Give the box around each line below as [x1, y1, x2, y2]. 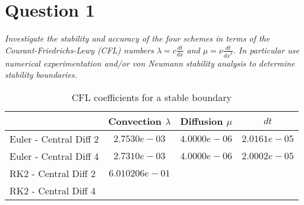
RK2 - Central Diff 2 [9, 166, 96, 180]
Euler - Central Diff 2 [9, 131, 99, 146]
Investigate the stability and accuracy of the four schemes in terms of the [5, 32, 270, 45]
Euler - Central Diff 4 [9, 149, 99, 163]
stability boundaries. [5, 68, 77, 81]
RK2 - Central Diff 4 [9, 183, 96, 197]
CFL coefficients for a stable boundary [71, 90, 232, 104]
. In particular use [233, 43, 299, 56]
